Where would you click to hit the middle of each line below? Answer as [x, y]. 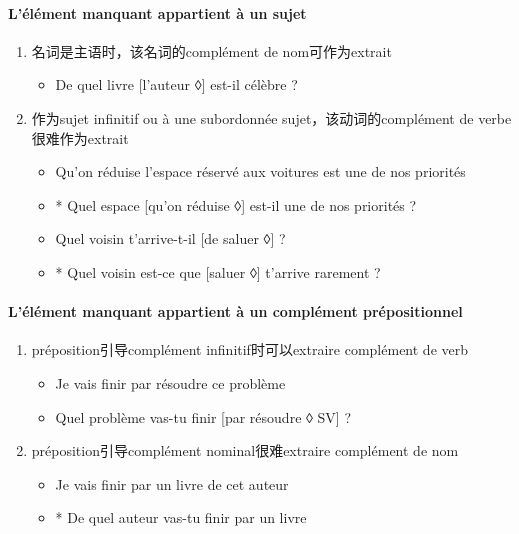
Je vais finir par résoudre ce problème [170, 382]
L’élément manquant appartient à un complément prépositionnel [235, 311]
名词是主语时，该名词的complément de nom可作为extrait [211, 50]
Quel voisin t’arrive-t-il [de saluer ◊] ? [170, 238]
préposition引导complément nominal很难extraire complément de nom [245, 450]
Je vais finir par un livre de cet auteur [172, 483]
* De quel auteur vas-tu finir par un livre [181, 517]
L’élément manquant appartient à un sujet [157, 12]
